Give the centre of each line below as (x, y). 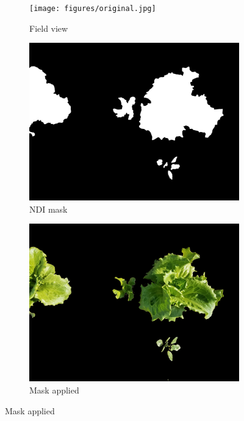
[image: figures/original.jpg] (93, 9)
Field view (49, 28)
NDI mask (48, 209)
